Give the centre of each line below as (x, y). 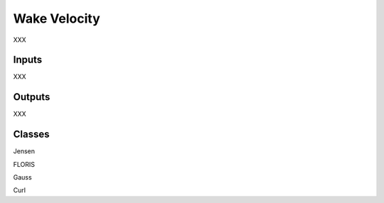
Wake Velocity (57, 18)
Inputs (28, 60)
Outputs (32, 97)
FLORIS (24, 164)
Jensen (24, 151)
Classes (31, 135)
